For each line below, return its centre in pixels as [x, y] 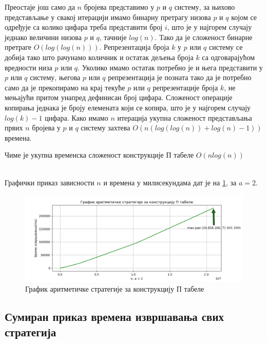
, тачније [113, 37]
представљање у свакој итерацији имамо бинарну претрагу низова [108, 17]
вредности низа [28, 67]
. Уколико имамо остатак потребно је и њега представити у [170, 67]
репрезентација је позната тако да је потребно [180, 77]
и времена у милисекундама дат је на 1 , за [170, 182]
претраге [18, 47]
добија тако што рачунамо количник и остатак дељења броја [99, 57]
